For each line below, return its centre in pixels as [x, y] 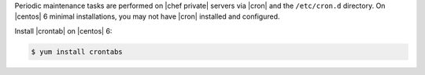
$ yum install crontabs [77, 52]
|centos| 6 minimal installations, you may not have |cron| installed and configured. [147, 16]
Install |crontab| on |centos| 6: [63, 30]
